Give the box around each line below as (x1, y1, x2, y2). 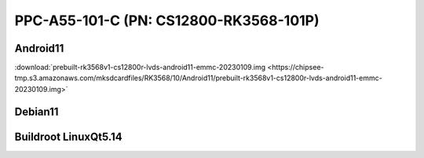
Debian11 (14, 105, 59, 118)
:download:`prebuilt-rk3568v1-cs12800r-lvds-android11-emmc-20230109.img (14, 63, 266, 72)
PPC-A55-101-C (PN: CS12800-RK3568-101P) (14, 12, 320, 29)
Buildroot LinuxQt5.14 (14, 130, 122, 143)
